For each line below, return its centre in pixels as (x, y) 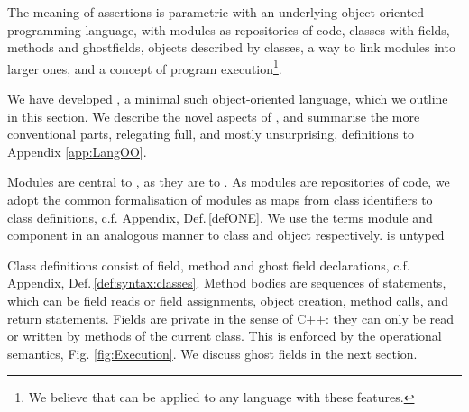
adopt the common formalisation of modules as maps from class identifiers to (220, 199)
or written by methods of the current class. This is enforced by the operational (225, 336)
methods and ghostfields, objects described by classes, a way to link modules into (231, 47)
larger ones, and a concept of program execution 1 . (145, 67)
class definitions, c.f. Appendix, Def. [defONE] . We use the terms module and (220, 217)
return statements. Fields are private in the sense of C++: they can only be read (231, 318)
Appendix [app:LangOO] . (77, 151)
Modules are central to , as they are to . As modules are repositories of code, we (229, 182)
